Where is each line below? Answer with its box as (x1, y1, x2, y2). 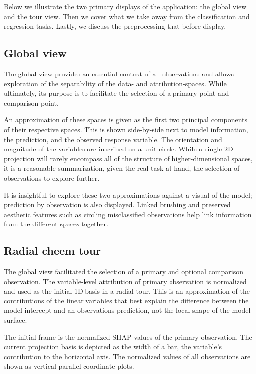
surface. (4, 315, 27, 325)
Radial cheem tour (4, 243, 101, 258)
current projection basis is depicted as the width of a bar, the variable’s (4, 341, 222, 352)
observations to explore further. (4, 172, 100, 183)
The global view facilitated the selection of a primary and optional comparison (4, 266, 243, 277)
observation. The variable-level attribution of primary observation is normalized (4, 276, 247, 286)
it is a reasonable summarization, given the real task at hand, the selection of (4, 163, 240, 173)
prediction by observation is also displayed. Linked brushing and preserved (4, 199, 231, 210)
